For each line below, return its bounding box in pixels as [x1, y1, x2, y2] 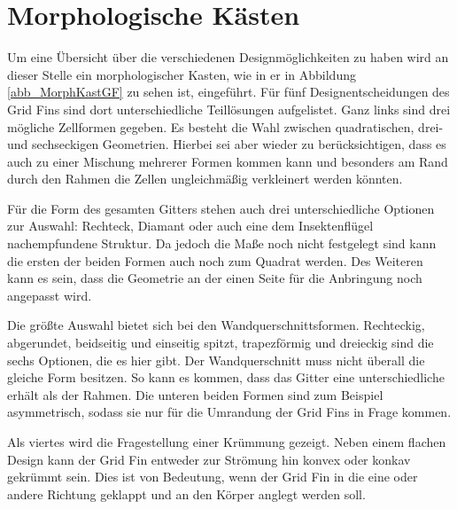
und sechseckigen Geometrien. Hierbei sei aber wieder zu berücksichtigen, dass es [7, 135, 446, 153]
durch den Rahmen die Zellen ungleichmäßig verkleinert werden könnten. [7, 169, 403, 188]
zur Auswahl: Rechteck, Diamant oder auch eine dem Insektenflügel [7, 216, 374, 235]
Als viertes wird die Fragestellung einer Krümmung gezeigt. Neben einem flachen [7, 433, 446, 450]
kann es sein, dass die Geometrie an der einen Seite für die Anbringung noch [7, 269, 422, 287]
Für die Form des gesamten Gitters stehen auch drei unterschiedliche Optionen [7, 199, 435, 217]
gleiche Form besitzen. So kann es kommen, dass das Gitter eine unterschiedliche [7, 368, 445, 387]
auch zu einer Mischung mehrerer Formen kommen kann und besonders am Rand [7, 152, 448, 170]
